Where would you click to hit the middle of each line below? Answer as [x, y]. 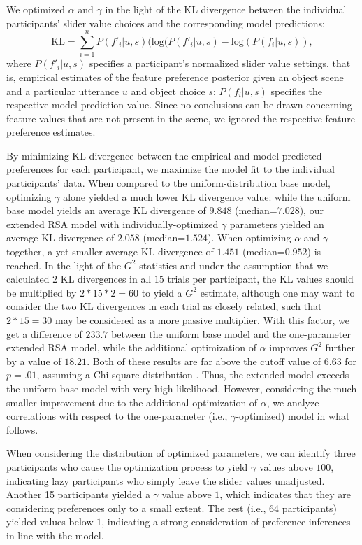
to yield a [162, 292]
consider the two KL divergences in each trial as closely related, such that [164, 306]
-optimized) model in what [293, 416]
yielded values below [50, 522]
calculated [28, 279]
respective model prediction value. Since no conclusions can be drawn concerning [179, 105]
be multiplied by [42, 292]
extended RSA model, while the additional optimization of [132, 347]
